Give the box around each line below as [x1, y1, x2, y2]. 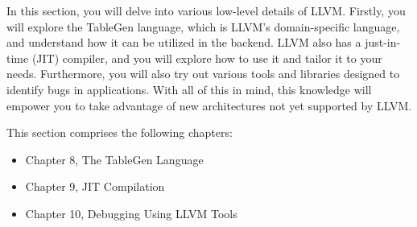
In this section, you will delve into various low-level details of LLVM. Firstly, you [6, 2, 406, 19]
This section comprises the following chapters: [6, 124, 233, 141]
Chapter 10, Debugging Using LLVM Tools [25, 204, 237, 221]
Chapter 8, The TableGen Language [25, 151, 204, 167]
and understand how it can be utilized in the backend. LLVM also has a [6, 34, 361, 51]
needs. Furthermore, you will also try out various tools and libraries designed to [6, 65, 400, 82]
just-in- [365, 34, 401, 51]
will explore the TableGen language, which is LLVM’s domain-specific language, [6, 18, 400, 35]
